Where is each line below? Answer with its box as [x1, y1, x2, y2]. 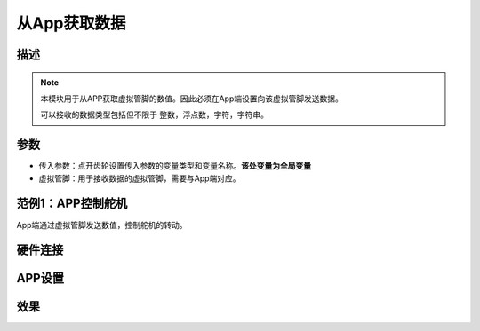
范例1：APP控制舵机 [16, 196, 128, 211]
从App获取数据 [16, 13, 126, 33]
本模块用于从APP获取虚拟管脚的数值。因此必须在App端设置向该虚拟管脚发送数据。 [40, 93, 344, 104]
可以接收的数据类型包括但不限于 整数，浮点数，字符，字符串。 [40, 109, 268, 120]
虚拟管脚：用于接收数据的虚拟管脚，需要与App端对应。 [38, 173, 241, 184]
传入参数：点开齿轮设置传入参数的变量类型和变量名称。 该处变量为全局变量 [38, 161, 311, 171]
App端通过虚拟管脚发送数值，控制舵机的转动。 [16, 219, 188, 230]
